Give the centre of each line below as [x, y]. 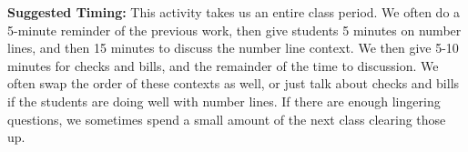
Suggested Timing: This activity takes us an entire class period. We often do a [234, 12]
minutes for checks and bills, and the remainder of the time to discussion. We [223, 65]
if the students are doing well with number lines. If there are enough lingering [224, 101]
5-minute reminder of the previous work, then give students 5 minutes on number [234, 30]
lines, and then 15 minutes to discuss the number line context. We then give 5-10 [233, 48]
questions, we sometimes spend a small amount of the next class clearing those [227, 119]
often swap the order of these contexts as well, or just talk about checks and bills [234, 83]
